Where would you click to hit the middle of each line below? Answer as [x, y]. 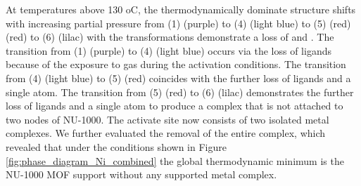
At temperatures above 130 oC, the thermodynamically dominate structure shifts [181, 9]
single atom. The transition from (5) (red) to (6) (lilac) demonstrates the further [180, 92]
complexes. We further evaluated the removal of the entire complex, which [166, 133]
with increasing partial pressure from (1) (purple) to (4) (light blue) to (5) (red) [178, 23]
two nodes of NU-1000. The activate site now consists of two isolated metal [167, 119]
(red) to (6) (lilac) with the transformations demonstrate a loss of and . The [170, 37]
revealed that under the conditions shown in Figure [116, 146]
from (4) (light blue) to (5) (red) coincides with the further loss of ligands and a [178, 78]
